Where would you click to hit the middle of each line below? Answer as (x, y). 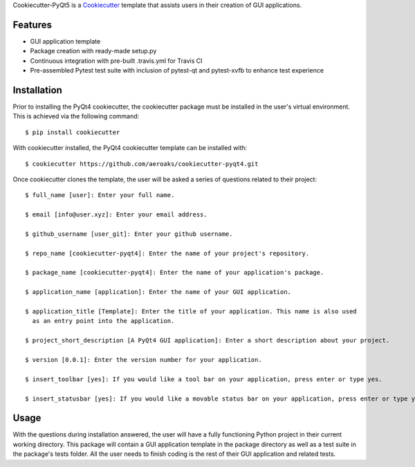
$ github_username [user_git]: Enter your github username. (129, 234)
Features (32, 25)
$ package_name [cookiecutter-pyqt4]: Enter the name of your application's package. (175, 273)
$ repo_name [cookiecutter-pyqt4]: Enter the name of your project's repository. (167, 253)
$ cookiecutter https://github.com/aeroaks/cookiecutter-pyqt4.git (142, 164)
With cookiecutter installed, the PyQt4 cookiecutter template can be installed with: (130, 148)
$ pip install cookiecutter (73, 132)
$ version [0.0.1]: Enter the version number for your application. (144, 359)
